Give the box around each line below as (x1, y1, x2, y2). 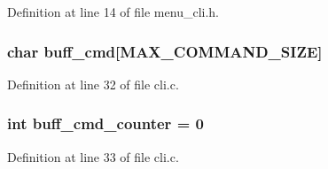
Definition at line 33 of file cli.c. (7, 147, 179, 165)
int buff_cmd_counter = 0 (7, 112, 204, 134)
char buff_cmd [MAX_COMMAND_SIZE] (7, 40, 323, 62)
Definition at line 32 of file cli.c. (7, 74, 179, 93)
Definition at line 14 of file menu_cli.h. (7, 3, 219, 20)
